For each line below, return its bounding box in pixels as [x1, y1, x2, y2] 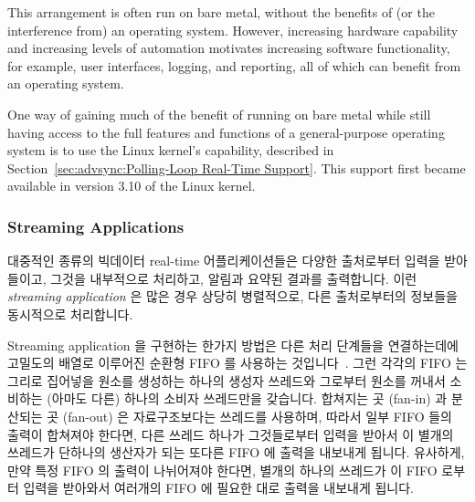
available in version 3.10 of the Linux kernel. [7, 176, 256, 195]
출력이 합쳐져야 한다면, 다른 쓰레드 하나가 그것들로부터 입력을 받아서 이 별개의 [7, 424, 454, 444]
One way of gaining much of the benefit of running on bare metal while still [7, 104, 431, 123]
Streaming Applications [7, 214, 185, 237]
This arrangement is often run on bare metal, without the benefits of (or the [7, 3, 435, 21]
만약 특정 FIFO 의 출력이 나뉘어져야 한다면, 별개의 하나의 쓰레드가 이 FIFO [7, 460, 438, 479]
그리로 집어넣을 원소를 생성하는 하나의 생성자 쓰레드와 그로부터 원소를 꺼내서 [7, 371, 446, 390]
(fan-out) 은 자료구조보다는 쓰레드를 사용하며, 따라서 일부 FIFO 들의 [62, 406, 452, 425]
